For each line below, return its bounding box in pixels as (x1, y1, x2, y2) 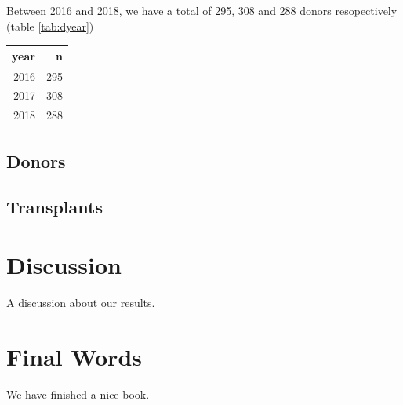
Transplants (6, 195, 103, 219)
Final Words (6, 340, 142, 372)
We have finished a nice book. (6, 385, 150, 402)
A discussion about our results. (6, 294, 155, 310)
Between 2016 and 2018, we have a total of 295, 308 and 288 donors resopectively (6, 2, 398, 18)
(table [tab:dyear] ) (6, 17, 94, 34)
